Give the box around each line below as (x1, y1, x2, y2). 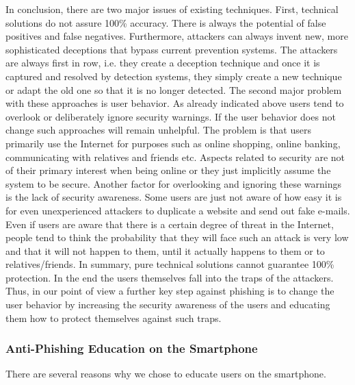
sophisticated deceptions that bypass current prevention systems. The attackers (5, 42, 338, 56)
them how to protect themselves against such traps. (5, 310, 222, 325)
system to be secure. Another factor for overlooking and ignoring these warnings (5, 176, 342, 190)
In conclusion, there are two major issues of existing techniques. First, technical (5, 2, 339, 16)
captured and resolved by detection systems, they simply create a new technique (5, 69, 342, 83)
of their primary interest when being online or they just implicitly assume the (5, 163, 331, 177)
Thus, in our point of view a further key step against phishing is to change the (5, 284, 334, 298)
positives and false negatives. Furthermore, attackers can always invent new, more (5, 29, 348, 43)
